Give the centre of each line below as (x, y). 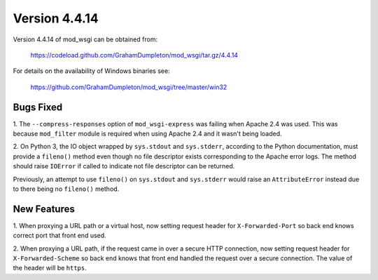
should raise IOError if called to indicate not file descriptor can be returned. (124, 166)
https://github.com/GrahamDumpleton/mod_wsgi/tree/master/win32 (129, 87)
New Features (44, 209)
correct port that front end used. (59, 236)
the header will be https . (50, 268)
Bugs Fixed (38, 107)
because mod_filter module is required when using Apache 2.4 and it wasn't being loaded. (148, 134)
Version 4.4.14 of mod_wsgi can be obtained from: (85, 39)
